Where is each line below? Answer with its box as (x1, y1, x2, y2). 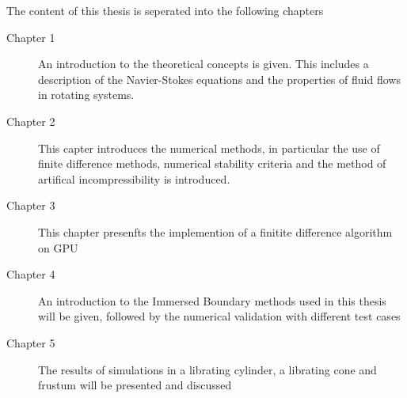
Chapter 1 (6, 28, 55, 45)
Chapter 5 (6, 334, 55, 351)
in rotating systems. (38, 86, 135, 103)
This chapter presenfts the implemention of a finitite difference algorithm (38, 223, 393, 240)
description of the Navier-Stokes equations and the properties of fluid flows (38, 70, 401, 87)
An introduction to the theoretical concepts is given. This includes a (38, 55, 369, 72)
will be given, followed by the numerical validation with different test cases (38, 308, 401, 324)
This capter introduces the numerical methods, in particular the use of (38, 139, 380, 156)
